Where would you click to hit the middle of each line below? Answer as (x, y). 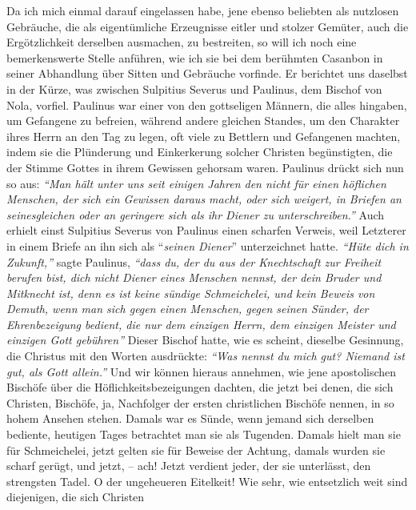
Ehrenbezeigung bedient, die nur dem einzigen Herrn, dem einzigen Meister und (201, 324)
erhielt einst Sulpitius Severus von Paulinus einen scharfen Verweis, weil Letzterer (206, 230)
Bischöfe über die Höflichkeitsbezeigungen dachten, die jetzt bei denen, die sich (200, 387)
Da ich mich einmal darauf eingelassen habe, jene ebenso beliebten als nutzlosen (203, 10)
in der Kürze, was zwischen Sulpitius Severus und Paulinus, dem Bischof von (194, 88)
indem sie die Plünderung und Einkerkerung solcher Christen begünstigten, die (200, 152)
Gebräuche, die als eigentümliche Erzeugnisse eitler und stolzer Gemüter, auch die (208, 26)
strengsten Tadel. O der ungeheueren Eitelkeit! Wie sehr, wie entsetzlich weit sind (207, 481)
